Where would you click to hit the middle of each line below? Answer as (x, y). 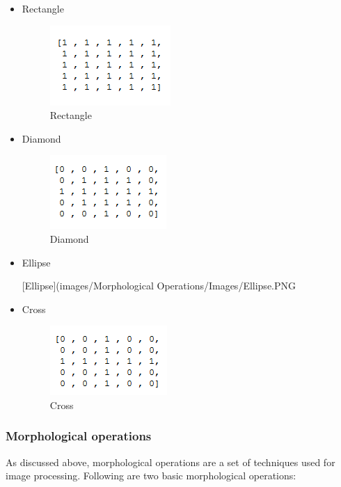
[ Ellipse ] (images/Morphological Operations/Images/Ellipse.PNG (159, 286)
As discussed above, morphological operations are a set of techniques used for (170, 462)
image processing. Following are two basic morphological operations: (151, 476)
